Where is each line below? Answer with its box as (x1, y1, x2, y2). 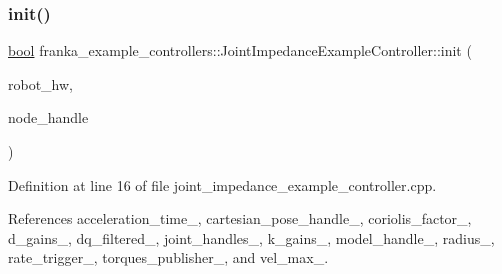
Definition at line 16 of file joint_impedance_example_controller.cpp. (8, 174, 437, 195)
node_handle (8, 107, 89, 128)
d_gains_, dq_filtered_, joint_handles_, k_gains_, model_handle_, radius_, (8, 227, 495, 248)
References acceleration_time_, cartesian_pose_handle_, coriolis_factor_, (8, 208, 472, 229)
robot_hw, (8, 73, 74, 94)
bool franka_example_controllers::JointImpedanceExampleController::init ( (8, 40, 472, 61)
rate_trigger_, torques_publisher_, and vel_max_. (8, 247, 329, 268)
